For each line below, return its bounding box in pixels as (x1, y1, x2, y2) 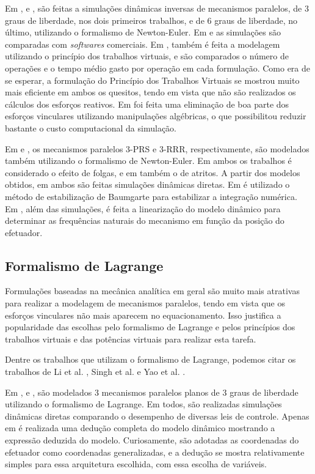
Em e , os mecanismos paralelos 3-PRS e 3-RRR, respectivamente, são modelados (5, 142, 310, 155)
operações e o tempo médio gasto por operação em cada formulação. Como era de (5, 61, 310, 74)
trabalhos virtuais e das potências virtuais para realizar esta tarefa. (5, 332, 256, 345)
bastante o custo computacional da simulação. (5, 121, 176, 134)
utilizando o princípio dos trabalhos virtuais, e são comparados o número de (5, 50, 289, 62)
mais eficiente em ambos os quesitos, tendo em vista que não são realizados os (5, 86, 296, 98)
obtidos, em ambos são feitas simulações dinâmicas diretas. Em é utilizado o (5, 178, 290, 191)
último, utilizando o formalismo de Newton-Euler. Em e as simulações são (5, 26, 281, 39)
